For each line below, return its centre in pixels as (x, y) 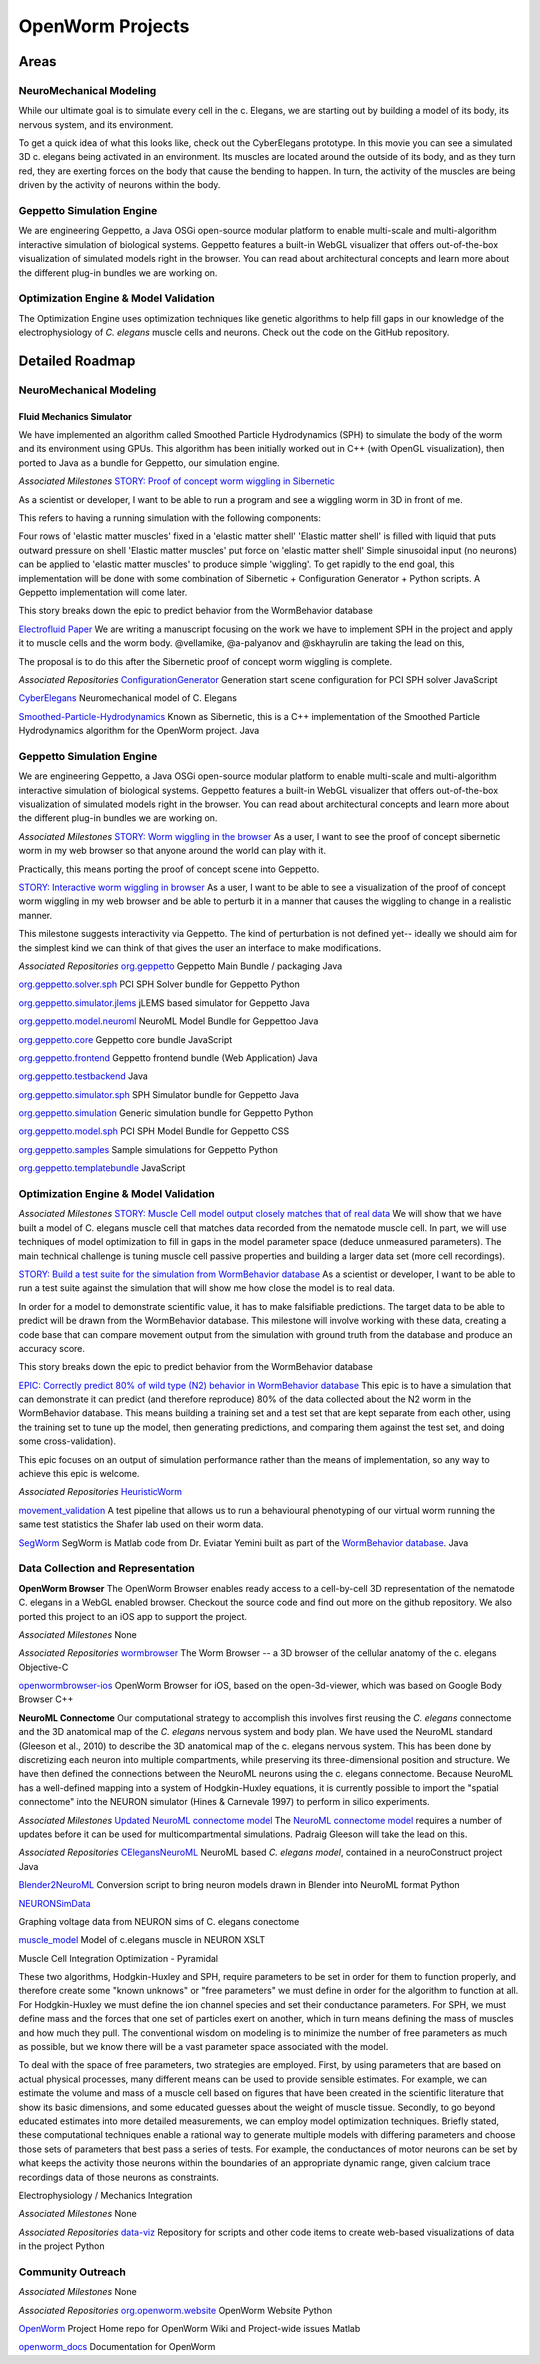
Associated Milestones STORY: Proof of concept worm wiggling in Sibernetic (176, 481)
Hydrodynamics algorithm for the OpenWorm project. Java (139, 731)
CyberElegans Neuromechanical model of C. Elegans (127, 698)
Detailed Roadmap (77, 360)
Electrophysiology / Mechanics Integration (105, 2195)
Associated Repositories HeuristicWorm (100, 1492)
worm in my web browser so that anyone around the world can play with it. (172, 851)
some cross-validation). (67, 1441)
